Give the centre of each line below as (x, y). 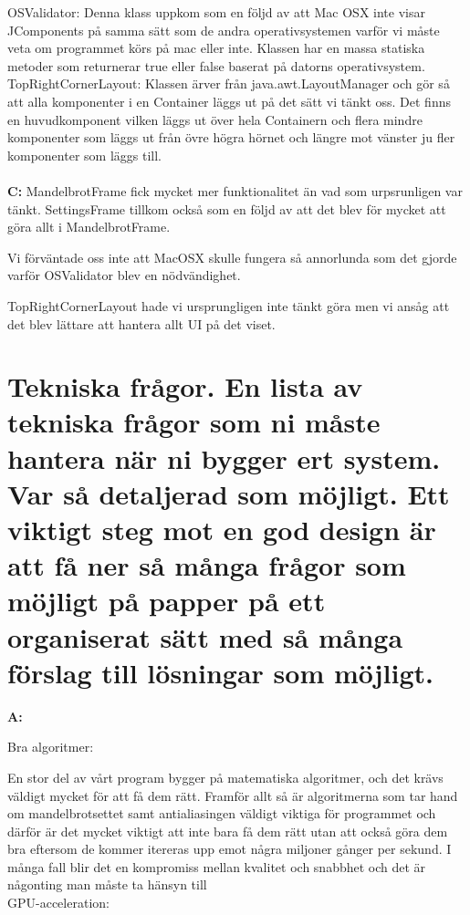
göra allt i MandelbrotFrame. (89, 227)
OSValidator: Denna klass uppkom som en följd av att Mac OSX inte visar (216, 12)
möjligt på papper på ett (167, 601)
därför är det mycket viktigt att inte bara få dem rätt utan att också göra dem (228, 831)
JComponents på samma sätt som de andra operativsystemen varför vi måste (224, 30)
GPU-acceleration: (58, 903)
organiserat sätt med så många (205, 636)
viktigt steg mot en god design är (222, 530)
